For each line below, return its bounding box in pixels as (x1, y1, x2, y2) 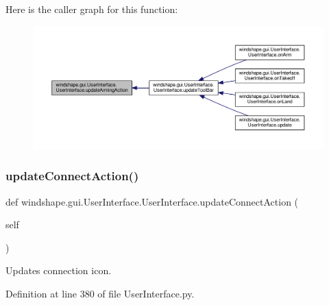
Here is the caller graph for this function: (5, 2, 178, 16)
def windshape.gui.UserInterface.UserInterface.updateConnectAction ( (5, 194, 299, 208)
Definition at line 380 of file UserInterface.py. (5, 286, 195, 300)
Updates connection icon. (5, 263, 112, 278)
